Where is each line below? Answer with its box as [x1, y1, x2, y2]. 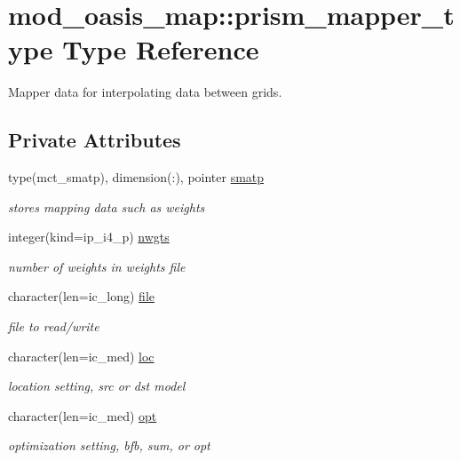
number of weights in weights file [8, 257, 186, 275]
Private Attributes [8, 126, 181, 154]
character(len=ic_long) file [8, 287, 155, 305]
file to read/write [8, 317, 99, 336]
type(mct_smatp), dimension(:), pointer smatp [8, 168, 265, 186]
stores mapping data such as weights [8, 197, 205, 216]
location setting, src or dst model [8, 377, 186, 395]
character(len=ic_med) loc [8, 346, 155, 365]
